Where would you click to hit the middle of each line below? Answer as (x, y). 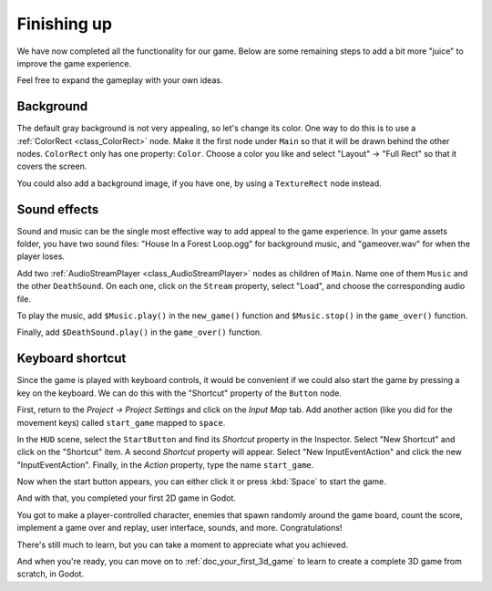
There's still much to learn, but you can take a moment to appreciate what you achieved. (183, 544)
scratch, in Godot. (51, 574)
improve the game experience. (74, 63)
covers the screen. (52, 166)
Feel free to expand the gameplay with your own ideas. (120, 80)
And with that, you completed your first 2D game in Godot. (127, 498)
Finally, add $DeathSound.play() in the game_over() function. (140, 332)
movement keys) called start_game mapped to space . (121, 422)
